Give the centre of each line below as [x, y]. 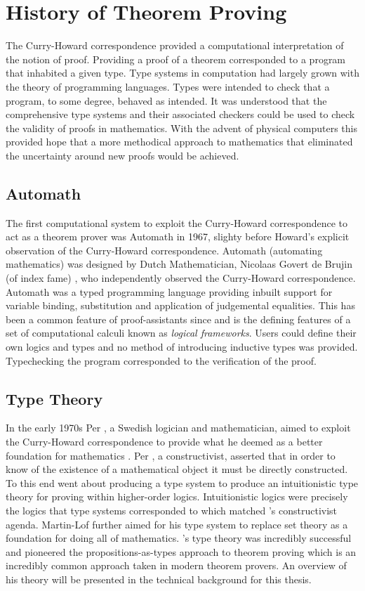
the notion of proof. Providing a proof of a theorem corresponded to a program [176, 59]
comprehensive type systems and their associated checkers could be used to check [180, 114]
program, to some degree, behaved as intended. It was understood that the [166, 100]
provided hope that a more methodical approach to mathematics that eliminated [179, 142]
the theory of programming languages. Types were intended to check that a [168, 86]
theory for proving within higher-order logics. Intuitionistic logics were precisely [177, 496]
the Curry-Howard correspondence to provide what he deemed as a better [164, 441]
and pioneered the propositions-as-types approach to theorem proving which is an [181, 551]
